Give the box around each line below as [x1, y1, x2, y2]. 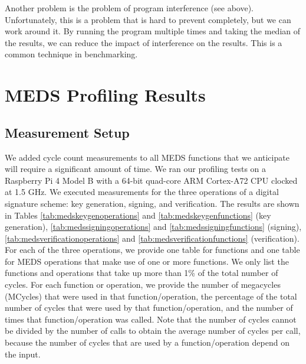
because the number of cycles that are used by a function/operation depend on [5, 336, 289, 349]
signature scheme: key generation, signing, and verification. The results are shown [5, 197, 300, 209]
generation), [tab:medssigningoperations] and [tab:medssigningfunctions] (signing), [5, 220, 302, 233]
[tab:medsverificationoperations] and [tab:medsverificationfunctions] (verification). [5, 232, 300, 244]
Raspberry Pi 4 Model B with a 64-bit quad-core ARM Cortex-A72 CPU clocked [5, 174, 298, 186]
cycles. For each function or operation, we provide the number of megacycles [5, 278, 281, 291]
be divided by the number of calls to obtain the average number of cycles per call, [5, 324, 301, 337]
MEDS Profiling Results [5, 83, 206, 107]
